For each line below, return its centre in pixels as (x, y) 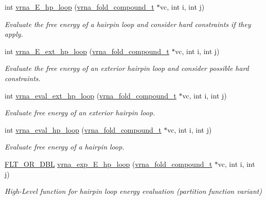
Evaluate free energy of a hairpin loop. (65, 147)
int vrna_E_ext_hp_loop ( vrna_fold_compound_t (87, 51)
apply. (14, 34)
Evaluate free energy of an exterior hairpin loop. (80, 112)
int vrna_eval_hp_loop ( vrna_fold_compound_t (83, 129)
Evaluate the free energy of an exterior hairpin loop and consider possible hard (127, 68)
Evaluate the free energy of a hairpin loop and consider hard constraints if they (128, 24)
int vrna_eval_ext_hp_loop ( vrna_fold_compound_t (91, 95)
